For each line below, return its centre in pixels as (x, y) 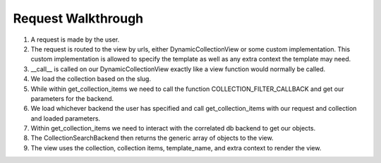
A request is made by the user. (75, 40)
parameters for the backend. (72, 98)
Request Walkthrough (78, 18)
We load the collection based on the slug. (91, 79)
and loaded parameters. (66, 118)
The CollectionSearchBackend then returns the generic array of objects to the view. (152, 138)
